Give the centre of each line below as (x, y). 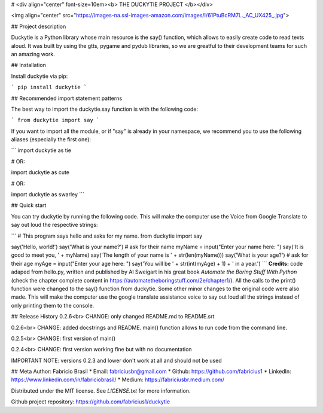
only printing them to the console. (53, 305)
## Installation (28, 65)
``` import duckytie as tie (41, 150)
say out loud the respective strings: (54, 225)
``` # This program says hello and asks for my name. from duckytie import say (107, 236)
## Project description (39, 26)
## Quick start (29, 205)
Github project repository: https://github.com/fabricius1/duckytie (91, 402)
